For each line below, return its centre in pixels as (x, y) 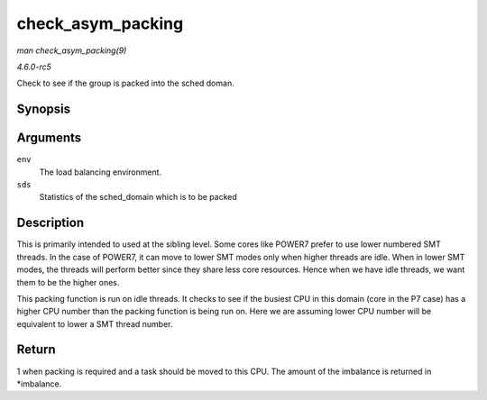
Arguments (49, 138)
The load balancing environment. (101, 172)
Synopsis (44, 109)
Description (51, 223)
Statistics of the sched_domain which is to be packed (138, 197)
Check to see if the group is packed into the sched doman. (125, 83)
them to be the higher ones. (68, 282)
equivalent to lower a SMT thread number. (95, 323)
